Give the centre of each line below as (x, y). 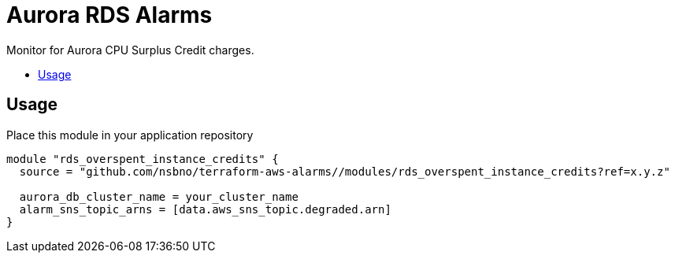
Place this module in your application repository (130, 135)
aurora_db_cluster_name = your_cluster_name (159, 196)
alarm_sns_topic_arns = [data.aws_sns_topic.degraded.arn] (205, 209)
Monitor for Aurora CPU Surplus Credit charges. (130, 50)
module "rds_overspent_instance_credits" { (143, 159)
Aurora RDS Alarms (109, 15)
